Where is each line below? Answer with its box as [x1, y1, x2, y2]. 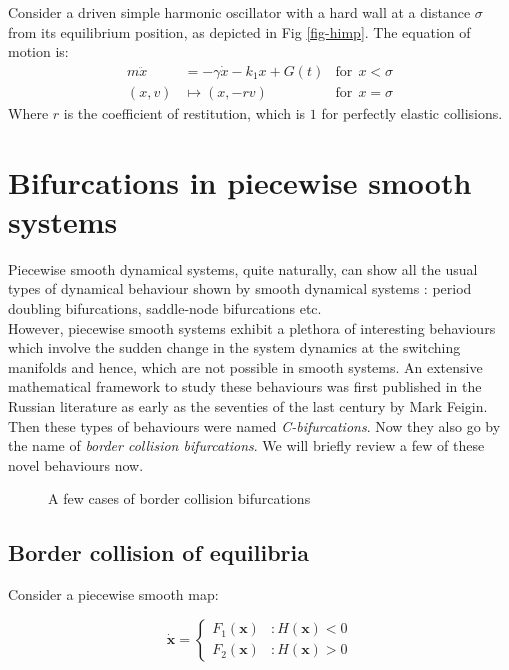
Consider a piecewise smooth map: [8, 584, 219, 605]
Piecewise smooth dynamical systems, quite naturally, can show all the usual [8, 258, 478, 279]
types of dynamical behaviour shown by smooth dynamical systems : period [8, 278, 472, 299]
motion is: [8, 41, 69, 62]
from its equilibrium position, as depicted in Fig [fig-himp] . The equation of [8, 21, 471, 42]
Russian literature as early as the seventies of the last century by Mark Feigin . [8, 395, 488, 416]
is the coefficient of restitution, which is [63, 102, 306, 123]
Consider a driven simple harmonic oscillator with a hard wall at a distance [8, 2, 471, 22]
